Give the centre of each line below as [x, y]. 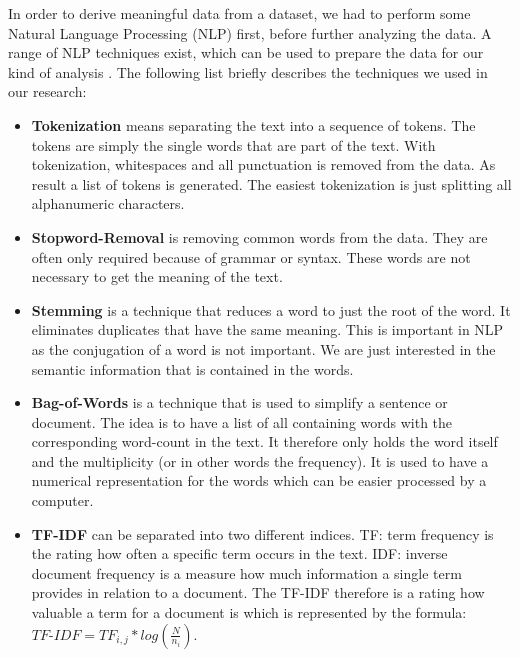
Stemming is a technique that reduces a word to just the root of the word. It [271, 309]
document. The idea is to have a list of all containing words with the [242, 421]
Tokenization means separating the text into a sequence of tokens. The [253, 124]
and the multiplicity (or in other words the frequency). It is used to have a [260, 460]
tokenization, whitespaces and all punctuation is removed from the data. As [263, 164]
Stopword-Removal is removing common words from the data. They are [259, 236]
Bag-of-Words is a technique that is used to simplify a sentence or [239, 402]
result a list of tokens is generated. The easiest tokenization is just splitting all [271, 183]
